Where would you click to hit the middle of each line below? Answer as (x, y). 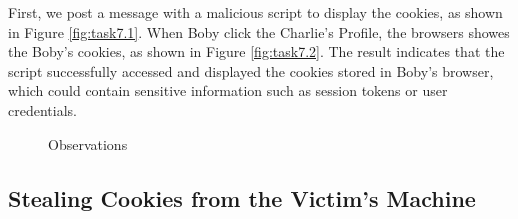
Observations (88, 143)
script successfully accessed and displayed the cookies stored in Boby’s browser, (251, 70)
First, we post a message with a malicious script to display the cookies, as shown (255, 12)
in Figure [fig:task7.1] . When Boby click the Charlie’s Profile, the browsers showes (259, 31)
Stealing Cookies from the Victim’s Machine (242, 197)
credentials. (42, 109)
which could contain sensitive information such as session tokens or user (228, 90)
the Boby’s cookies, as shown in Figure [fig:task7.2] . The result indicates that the (256, 51)
